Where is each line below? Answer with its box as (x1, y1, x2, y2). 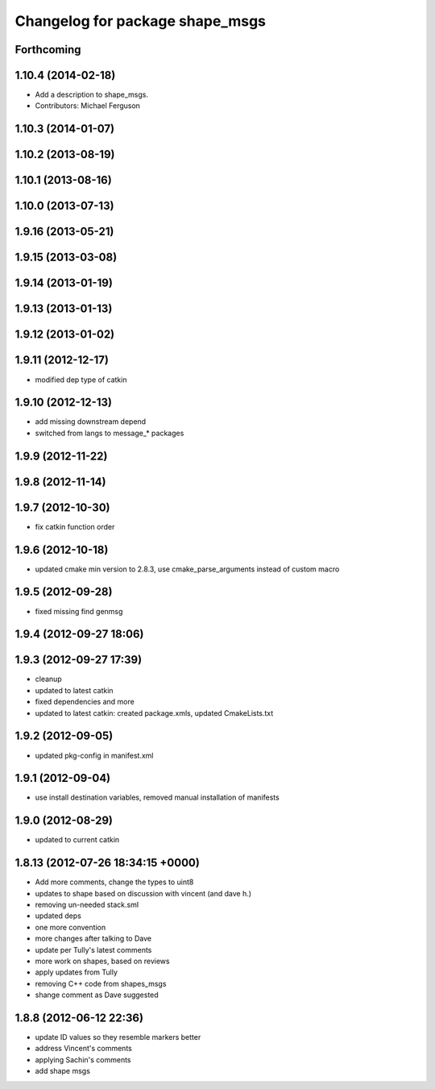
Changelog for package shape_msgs (14, 12, 266, 30)
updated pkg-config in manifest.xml (35, 750, 154, 760)
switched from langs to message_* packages (35, 428, 184, 438)
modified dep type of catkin (35, 375, 127, 384)
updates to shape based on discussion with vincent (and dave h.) (35, 888, 252, 898)
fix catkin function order (35, 522, 115, 531)
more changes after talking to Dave (35, 933, 152, 943)
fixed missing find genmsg (35, 606, 123, 616)
